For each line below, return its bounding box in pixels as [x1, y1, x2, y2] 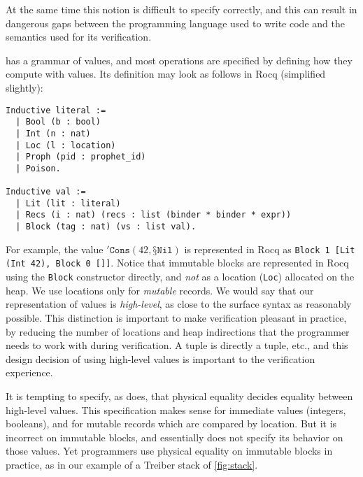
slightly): [6, 80, 43, 94]
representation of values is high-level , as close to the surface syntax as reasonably [6, 297, 352, 311]
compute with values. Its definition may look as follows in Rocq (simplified [6, 66, 326, 81]
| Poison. [15, 163, 61, 173]
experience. [6, 365, 53, 380]
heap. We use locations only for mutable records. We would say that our [6, 283, 314, 297]
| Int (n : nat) [15, 128, 91, 138]
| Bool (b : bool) [15, 117, 101, 127]
